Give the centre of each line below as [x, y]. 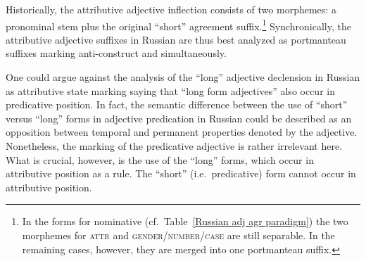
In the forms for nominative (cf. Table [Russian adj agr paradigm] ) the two [185, 221]
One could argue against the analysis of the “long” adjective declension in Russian [183, 77]
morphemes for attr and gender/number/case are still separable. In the [178, 235]
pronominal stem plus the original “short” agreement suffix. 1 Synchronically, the [178, 25]
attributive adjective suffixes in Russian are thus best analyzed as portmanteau [176, 39]
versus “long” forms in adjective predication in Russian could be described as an [179, 118]
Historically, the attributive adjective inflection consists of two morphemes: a [171, 9]
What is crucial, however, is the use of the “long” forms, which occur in [160, 159]
